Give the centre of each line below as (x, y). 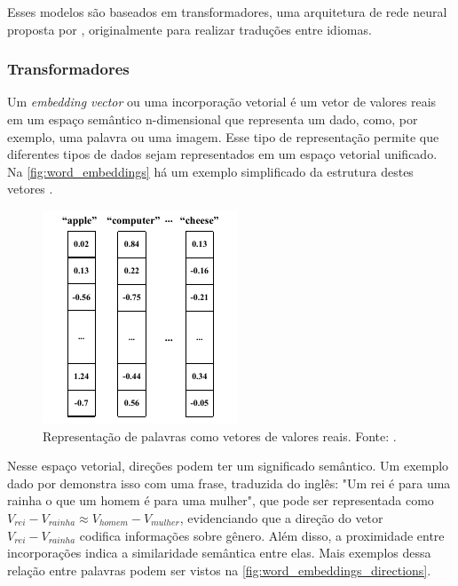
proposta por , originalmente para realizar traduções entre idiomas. (190, 29)
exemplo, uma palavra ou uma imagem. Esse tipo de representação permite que (223, 136)
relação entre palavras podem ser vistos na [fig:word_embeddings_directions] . (219, 570)
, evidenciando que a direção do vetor (281, 517)
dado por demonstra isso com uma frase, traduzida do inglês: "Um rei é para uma (229, 483)
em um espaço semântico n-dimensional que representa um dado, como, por (213, 119)
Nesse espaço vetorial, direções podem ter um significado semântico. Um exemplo (228, 466)
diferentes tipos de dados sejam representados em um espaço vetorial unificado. (222, 154)
